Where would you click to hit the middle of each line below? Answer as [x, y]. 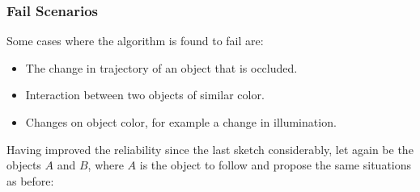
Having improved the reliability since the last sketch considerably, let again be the [210, 149]
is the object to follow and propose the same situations [276, 165]
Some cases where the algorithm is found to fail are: [135, 41]
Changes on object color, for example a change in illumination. [181, 122]
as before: [30, 180]
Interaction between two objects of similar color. [145, 95]
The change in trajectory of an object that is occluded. [161, 67]
